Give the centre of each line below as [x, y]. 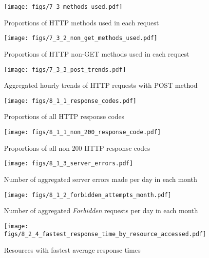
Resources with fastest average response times [72, 250]
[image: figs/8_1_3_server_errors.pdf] [68, 164]
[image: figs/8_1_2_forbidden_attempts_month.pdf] [88, 195]
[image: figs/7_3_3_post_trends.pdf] [65, 69]
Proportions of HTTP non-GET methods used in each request [97, 53]
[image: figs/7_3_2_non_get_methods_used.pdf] [81, 38]
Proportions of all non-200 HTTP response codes [77, 148]
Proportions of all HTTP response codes [64, 116]
